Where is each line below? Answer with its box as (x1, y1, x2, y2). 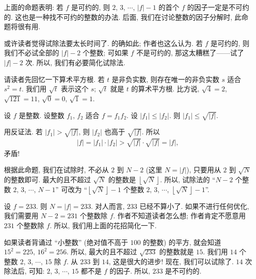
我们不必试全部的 (4, 47, 59, 58)
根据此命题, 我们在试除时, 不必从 (4, 164, 109, 175)
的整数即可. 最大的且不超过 (4, 174, 91, 184)
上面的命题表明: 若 (4, 2, 64, 12)
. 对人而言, (91, 200, 125, 211)
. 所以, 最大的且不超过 (66, 246, 137, 257)
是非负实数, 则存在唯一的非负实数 (111, 74, 220, 84)
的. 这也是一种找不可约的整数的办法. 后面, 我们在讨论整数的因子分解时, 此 (4, 11, 242, 22)
